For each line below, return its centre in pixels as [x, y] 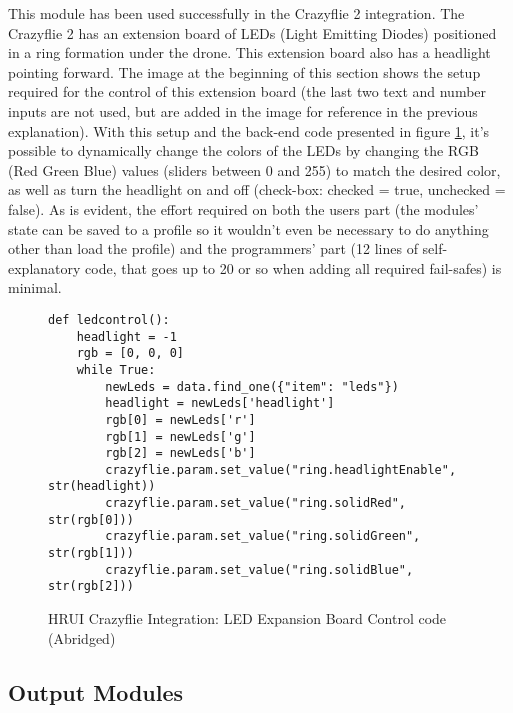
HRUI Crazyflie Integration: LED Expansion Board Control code [247, 618]
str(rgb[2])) [91, 586]
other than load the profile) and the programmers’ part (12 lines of [213, 248]
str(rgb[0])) [91, 519]
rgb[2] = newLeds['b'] [180, 453]
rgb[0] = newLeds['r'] [180, 419]
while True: [116, 369]
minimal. [35, 287]
